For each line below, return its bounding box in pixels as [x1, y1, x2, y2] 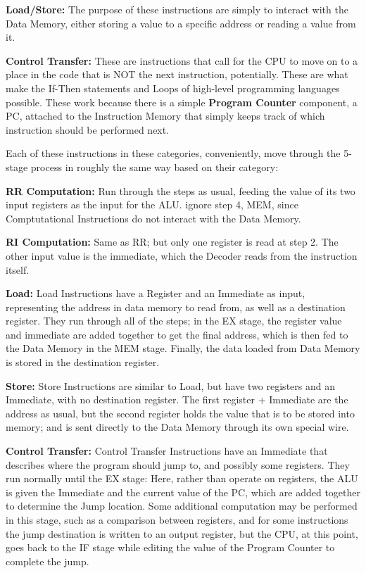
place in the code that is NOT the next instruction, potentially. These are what [6, 67, 348, 82]
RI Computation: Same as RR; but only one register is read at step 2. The [6, 234, 339, 249]
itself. [6, 262, 30, 277]
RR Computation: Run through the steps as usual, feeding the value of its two [6, 183, 355, 198]
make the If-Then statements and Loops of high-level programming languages [6, 80, 340, 95]
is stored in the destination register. [6, 355, 160, 370]
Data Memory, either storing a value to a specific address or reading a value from [6, 15, 356, 30]
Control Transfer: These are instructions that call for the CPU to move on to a [6, 53, 358, 68]
